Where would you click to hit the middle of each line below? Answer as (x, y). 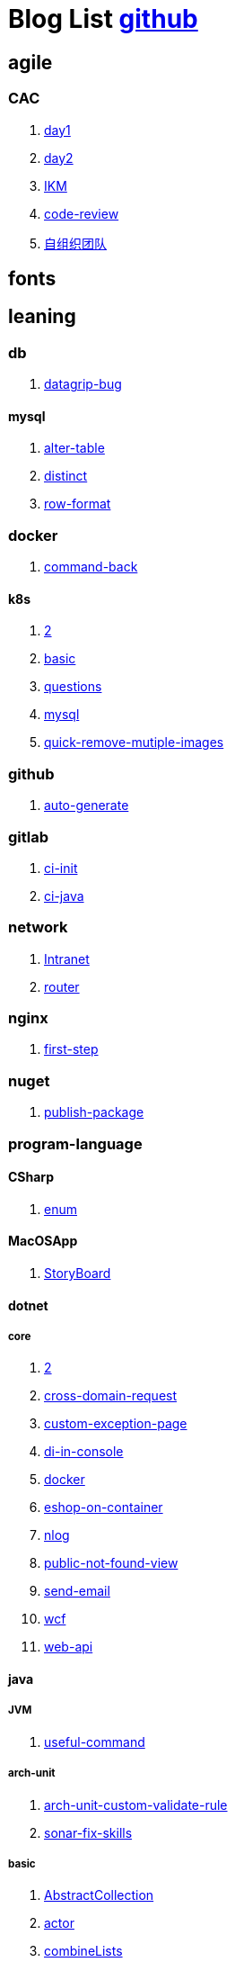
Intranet (67, 958)
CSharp (31, 1177)
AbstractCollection (99, 1895)
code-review (82, 213)
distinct (66, 476)
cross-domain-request (111, 1396)
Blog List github (103, 19)
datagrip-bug (83, 384)
